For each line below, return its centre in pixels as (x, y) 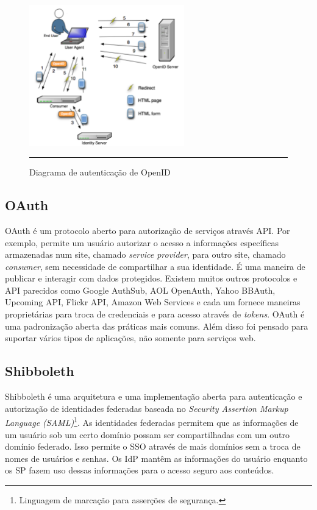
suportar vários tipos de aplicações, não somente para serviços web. (130, 338)
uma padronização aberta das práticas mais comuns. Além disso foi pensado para (157, 326)
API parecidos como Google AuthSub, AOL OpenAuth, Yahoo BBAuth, (140, 290)
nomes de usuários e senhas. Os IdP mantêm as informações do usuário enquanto (156, 458)
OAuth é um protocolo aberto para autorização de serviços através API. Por (148, 230)
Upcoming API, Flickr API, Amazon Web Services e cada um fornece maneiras (153, 302)
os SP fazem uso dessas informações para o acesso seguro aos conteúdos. (140, 470)
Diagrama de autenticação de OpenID (100, 172)
